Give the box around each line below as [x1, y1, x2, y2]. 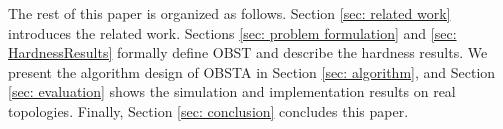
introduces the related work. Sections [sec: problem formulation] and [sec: [8, 22, 457, 43]
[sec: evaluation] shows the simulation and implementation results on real [8, 81, 456, 102]
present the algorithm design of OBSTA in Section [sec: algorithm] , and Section [8, 61, 496, 82]
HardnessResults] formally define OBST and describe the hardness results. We [8, 42, 488, 63]
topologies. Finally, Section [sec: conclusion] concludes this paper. [8, 100, 409, 121]
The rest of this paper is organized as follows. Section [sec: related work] [8, 3, 451, 23]
